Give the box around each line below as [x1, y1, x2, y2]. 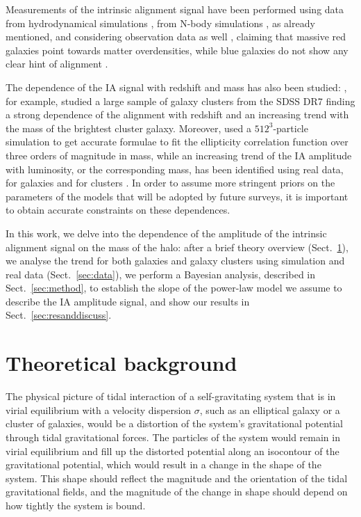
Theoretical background [6, 349, 237, 377]
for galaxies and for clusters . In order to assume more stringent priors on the [6, 175, 335, 190]
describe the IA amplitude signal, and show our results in [6, 294, 250, 308]
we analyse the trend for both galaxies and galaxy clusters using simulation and [6, 253, 345, 268]
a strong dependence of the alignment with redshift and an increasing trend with [6, 107, 349, 122]
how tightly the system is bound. [6, 498, 146, 512]
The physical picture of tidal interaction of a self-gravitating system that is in [6, 389, 336, 404]
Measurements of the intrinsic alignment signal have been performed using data [6, 2, 344, 16]
